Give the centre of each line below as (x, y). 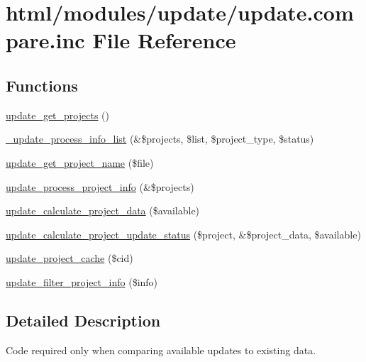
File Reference (164, 40)
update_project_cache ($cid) (70, 258)
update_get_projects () (57, 115)
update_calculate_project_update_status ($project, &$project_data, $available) (183, 234)
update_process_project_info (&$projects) (100, 186)
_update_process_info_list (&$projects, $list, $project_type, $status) (160, 139)
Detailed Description (83, 320)
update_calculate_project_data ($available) (103, 210)
